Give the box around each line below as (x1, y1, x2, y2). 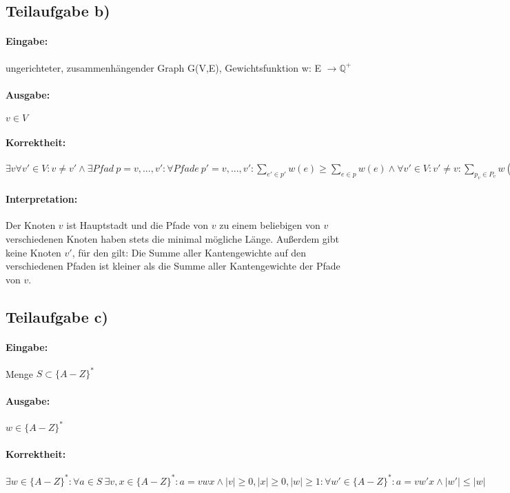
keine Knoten (6, 245, 61, 259)
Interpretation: (6, 192, 78, 206)
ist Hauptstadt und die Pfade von (66, 218, 209, 232)
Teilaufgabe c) (6, 305, 108, 327)
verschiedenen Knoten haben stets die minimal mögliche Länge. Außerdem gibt (6, 231, 339, 245)
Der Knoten (6, 218, 56, 232)
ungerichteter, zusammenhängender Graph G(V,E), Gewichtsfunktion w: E (6, 60, 321, 74)
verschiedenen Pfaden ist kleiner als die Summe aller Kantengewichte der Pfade (6, 259, 340, 273)
